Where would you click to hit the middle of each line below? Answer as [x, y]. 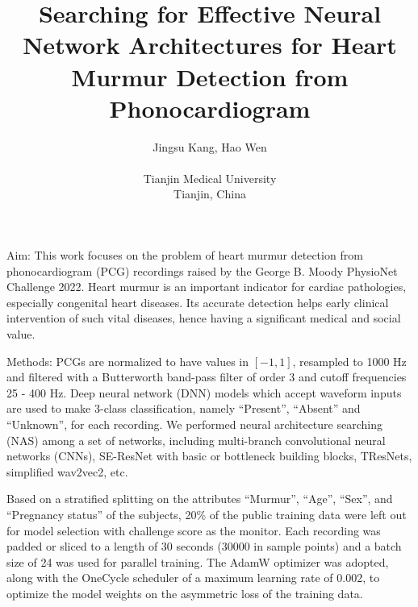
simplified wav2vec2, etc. [67, 471]
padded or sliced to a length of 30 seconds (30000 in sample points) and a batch [204, 546]
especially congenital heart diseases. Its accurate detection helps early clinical [198, 302]
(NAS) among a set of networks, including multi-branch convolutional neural [196, 440]
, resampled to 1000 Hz [349, 361]
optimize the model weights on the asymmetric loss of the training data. [185, 593]
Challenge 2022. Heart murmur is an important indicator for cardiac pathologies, [207, 287]
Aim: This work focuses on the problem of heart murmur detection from [185, 255]
